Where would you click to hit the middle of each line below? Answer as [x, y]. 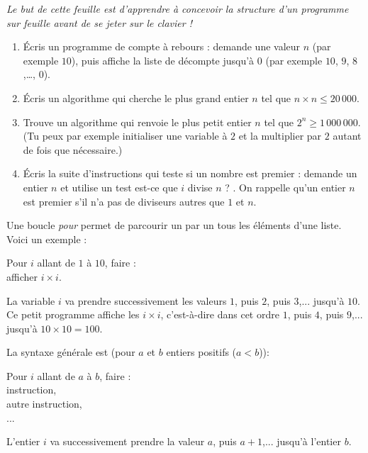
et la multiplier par [280, 136]
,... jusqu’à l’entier [301, 441]
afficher [22, 276]
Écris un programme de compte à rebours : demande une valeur [162, 46]
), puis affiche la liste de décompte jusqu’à [163, 60]
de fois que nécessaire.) [73, 149]
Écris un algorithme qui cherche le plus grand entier [136, 97]
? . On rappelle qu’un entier [285, 187]
